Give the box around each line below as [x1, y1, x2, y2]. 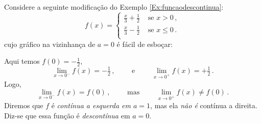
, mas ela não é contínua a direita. [150, 100, 257, 110]
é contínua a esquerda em [51, 100, 131, 110]
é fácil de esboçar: [116, 38, 173, 49]
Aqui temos [4, 56, 40, 66]
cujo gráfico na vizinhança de [4, 38, 96, 49]
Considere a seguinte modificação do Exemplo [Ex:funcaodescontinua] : [4, 2, 224, 12]
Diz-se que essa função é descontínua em [4, 110, 130, 120]
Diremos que [4, 100, 43, 110]
